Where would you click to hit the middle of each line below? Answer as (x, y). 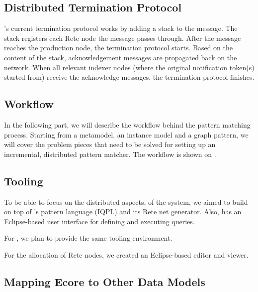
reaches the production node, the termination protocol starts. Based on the (118, 48)
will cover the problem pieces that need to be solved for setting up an (110, 144)
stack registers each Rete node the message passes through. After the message (123, 38)
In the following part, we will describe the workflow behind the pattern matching (127, 124)
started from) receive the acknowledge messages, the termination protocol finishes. (129, 77)
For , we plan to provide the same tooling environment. (88, 238)
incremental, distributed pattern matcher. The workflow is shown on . (110, 154)
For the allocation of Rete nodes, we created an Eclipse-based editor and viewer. (126, 254)
